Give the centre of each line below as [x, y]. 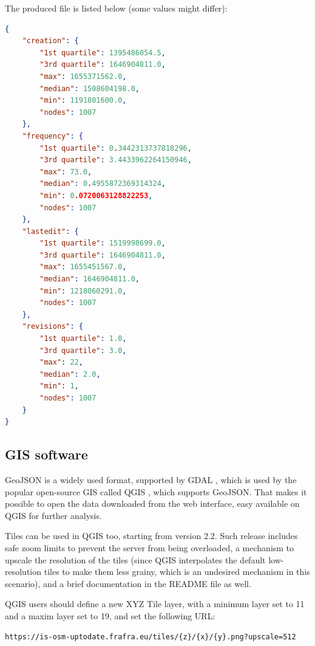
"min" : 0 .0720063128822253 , [96, 195]
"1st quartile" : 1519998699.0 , [103, 243]
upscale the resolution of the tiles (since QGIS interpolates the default [135, 559]
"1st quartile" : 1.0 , [83, 339]
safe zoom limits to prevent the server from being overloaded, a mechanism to [150, 547]
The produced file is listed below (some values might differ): [116, 8]
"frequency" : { [52, 136]
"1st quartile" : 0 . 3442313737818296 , [116, 148]
